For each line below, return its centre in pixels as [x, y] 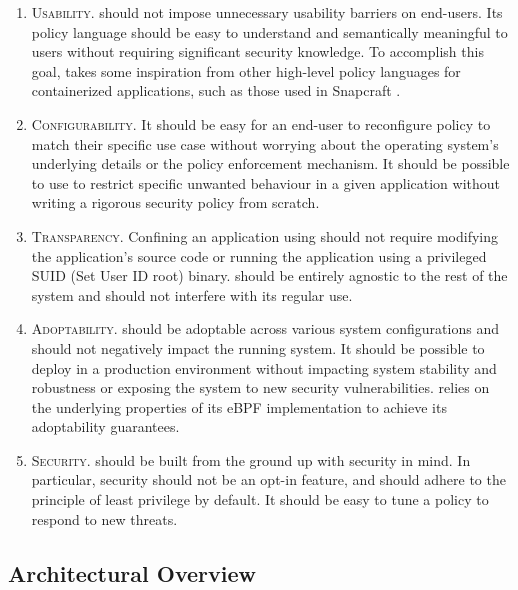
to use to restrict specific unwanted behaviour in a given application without [265, 182]
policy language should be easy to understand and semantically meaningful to [269, 31]
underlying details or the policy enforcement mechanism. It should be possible [270, 163]
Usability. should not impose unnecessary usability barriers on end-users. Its [267, 12]
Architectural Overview [132, 572]
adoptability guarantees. [105, 426]
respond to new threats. [104, 518]
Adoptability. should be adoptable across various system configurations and [265, 328]
